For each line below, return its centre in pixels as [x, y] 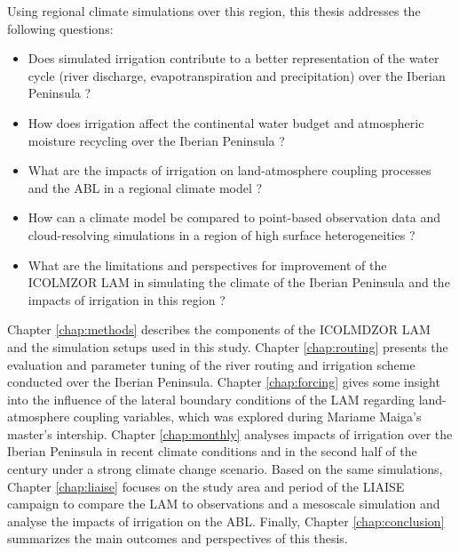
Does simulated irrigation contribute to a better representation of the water [233, 58]
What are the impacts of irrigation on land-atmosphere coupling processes [229, 170]
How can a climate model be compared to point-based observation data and [234, 217]
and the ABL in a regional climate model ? [145, 187]
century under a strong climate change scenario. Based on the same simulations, [225, 469]
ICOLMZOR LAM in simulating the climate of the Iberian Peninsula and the [239, 282]
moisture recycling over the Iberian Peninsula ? [156, 140]
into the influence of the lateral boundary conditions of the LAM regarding [211, 399]
